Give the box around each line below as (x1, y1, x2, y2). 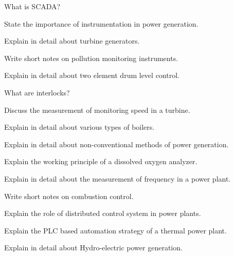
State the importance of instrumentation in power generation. (4, 18, 199, 29)
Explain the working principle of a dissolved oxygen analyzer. (4, 156, 197, 167)
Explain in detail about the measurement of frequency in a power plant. (4, 173, 231, 184)
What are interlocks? (4, 87, 70, 97)
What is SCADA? (4, 1, 61, 11)
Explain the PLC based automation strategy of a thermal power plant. (4, 225, 227, 235)
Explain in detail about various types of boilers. (4, 122, 155, 132)
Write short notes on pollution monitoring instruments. (4, 52, 178, 63)
